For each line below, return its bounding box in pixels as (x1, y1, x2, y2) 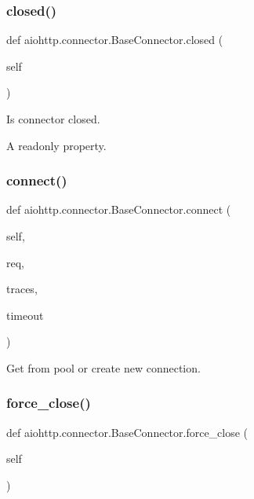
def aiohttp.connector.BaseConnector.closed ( (6, 31, 223, 48)
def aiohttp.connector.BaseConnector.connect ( (6, 201, 231, 218)
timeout (6, 306, 44, 323)
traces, (6, 281, 38, 297)
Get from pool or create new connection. (6, 359, 201, 376)
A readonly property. (6, 137, 107, 153)
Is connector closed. (6, 111, 100, 127)
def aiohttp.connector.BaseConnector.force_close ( (6, 424, 249, 440)
